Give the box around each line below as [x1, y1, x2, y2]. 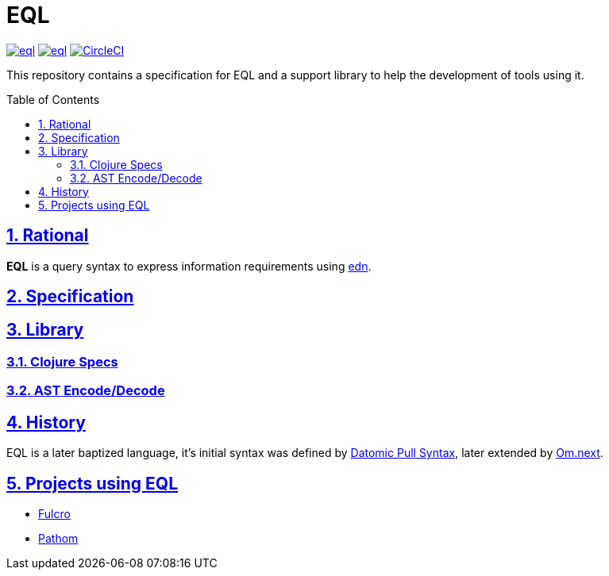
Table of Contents [6, 92, 100, 106]
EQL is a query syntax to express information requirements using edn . [6, 259, 372, 273]
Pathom [38, 531, 79, 545]
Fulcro [38, 506, 71, 520]
